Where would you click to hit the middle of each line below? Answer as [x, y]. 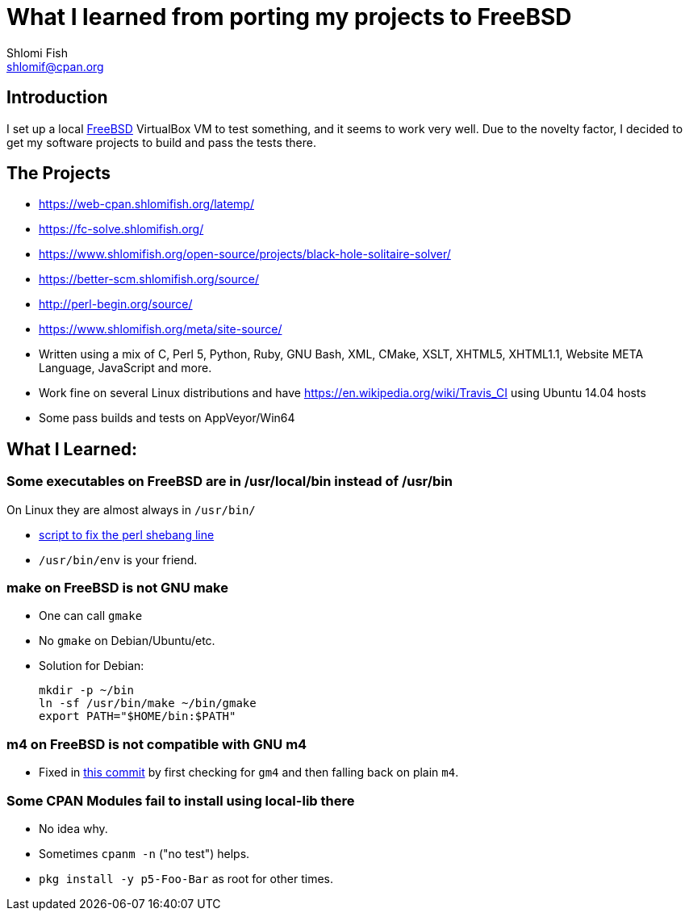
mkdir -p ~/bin [87, 691]
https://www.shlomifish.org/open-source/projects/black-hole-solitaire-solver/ [245, 254]
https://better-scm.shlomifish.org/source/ [149, 279]
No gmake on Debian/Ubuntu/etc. [127, 641]
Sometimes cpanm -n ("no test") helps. [144, 853]
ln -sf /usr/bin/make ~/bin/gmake [148, 703]
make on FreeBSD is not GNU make [117, 588]
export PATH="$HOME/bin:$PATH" [138, 716]
